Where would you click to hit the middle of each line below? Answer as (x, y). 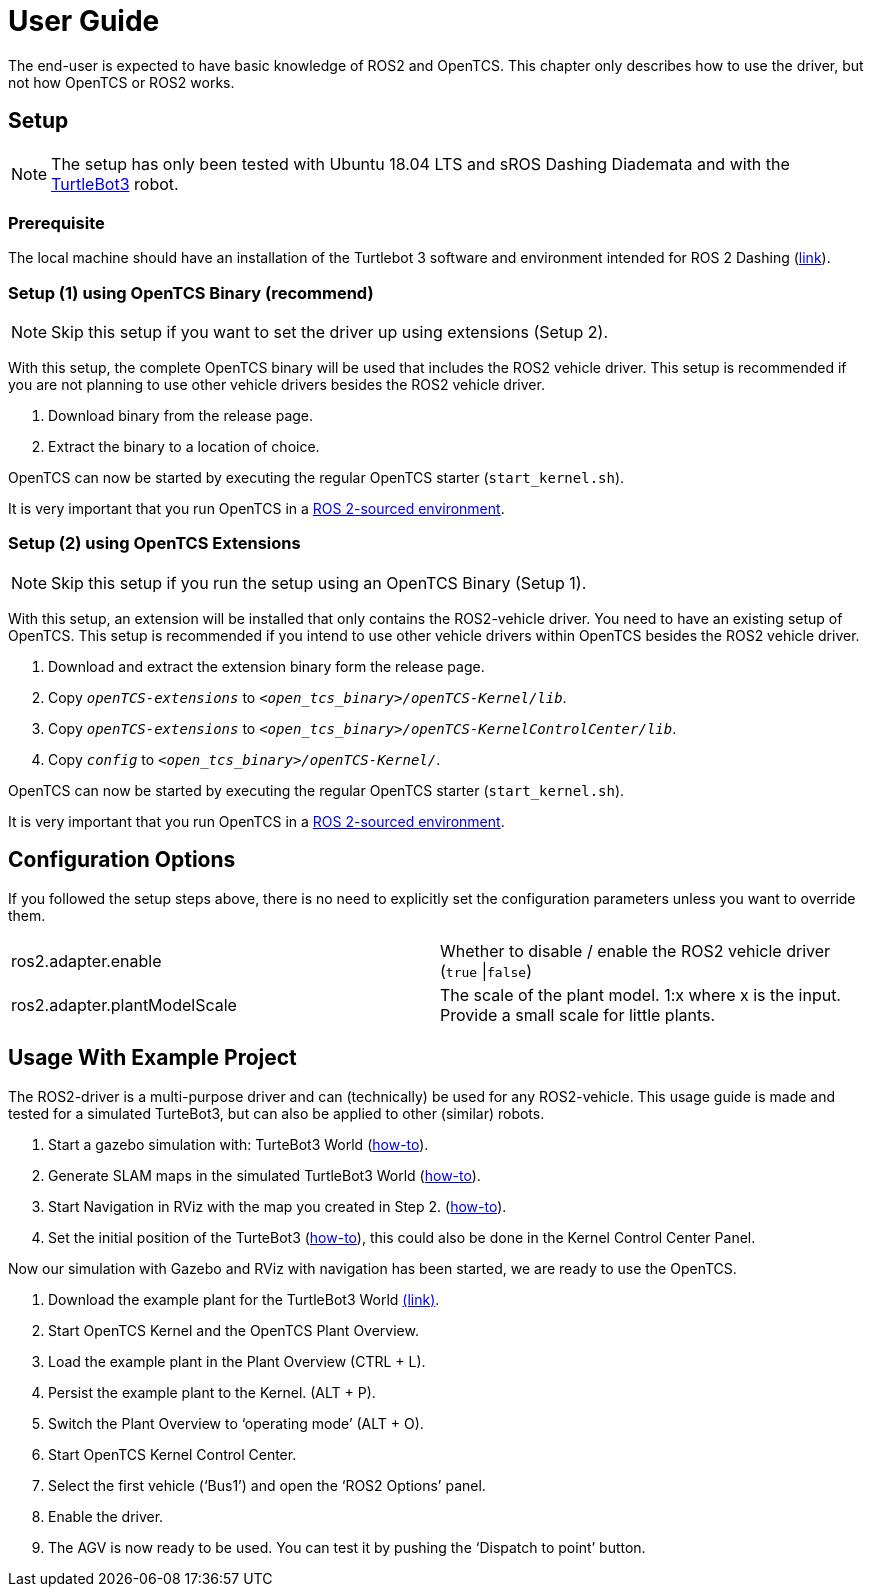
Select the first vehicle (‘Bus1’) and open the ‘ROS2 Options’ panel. (267, 1485)
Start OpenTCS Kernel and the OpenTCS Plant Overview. (233, 1330)
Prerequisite (56, 222)
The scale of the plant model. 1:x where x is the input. (640, 994)
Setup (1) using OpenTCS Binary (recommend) (191, 292)
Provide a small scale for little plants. (578, 1014)
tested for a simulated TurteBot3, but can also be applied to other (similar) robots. (276, 1113)
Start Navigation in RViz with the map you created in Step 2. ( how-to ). (277, 1206)
